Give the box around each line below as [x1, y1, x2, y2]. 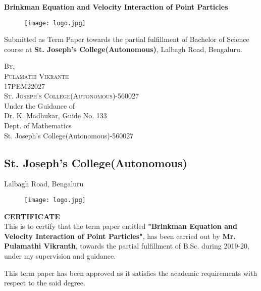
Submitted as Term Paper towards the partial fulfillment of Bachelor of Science [4, 34, 249, 44]
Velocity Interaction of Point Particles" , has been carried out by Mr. [4, 230, 236, 241]
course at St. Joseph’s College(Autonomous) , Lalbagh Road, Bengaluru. [4, 43, 242, 54]
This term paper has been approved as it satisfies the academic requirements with [4, 267, 257, 278]
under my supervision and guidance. [4, 251, 116, 261]
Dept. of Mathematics [4, 120, 72, 130]
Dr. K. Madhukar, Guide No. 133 [4, 110, 107, 121]
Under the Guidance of [4, 100, 75, 111]
